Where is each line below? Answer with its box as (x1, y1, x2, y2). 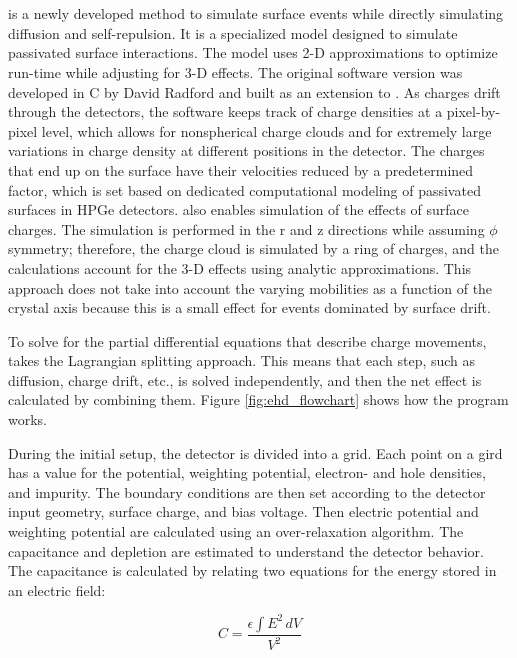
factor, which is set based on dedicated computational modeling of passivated (8, 179, 481, 200)
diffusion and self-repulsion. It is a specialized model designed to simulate (8, 22, 458, 43)
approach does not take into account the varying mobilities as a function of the (8, 277, 493, 298)
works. (8, 409, 48, 430)
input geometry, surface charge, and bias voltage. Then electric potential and (8, 501, 479, 522)
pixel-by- (446, 101, 501, 122)
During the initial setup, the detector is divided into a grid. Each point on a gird (8, 442, 503, 463)
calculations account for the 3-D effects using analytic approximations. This (8, 257, 472, 278)
